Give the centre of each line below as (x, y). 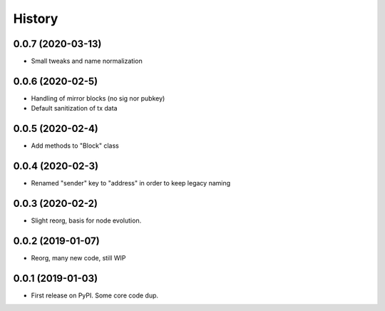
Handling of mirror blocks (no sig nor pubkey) (98, 98)
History (36, 19)
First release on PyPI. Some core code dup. (95, 295)
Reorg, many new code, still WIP (78, 258)
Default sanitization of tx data (74, 108)
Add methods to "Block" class (75, 146)
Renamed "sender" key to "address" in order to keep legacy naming (131, 183)
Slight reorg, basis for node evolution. (86, 220)
